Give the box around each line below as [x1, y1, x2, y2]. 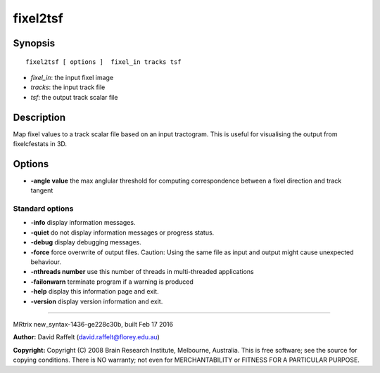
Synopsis [13, 37, 56, 49]
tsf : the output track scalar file [30, 93, 118, 101]
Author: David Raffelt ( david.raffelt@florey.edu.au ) [13, 333, 160, 341]
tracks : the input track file [30, 83, 106, 91]
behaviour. [30, 258, 62, 266]
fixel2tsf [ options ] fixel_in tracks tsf [25, 58, 182, 66]
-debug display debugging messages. [30, 238, 142, 247]
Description [13, 111, 66, 123]
